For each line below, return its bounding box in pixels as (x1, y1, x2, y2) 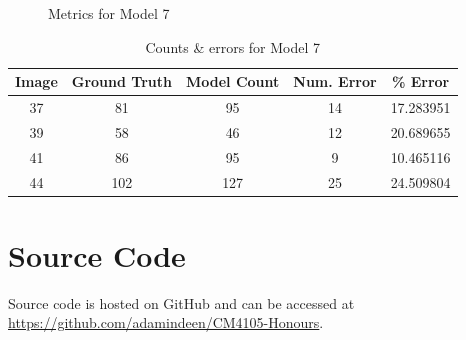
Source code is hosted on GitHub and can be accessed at (8, 292, 355, 313)
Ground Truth (71, 71, 172, 92)
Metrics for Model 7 (48, 3, 170, 23)
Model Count (185, 71, 280, 92)
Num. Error (293, 71, 377, 92)
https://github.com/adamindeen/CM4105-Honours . (8, 312, 324, 333)
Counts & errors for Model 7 (145, 36, 321, 57)
